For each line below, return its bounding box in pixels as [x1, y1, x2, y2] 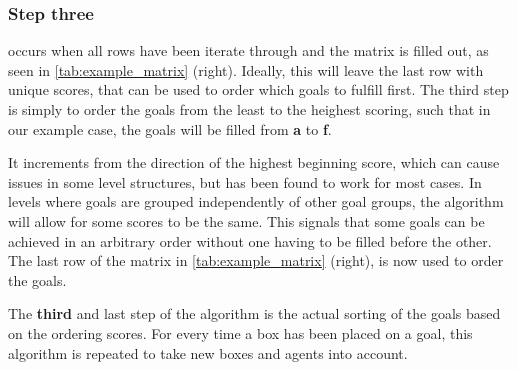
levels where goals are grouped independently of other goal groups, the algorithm [8, 191, 504, 212]
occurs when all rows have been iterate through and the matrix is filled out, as [8, 40, 489, 61]
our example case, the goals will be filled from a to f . [8, 118, 332, 139]
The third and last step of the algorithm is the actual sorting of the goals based [8, 303, 501, 324]
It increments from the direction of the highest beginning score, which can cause [8, 152, 500, 173]
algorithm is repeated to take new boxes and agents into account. [8, 342, 408, 363]
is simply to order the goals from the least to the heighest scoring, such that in [8, 99, 491, 119]
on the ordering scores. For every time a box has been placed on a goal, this [8, 322, 473, 343]
